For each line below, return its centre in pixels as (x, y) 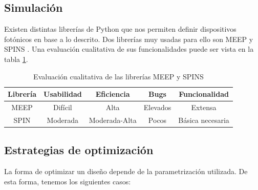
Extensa (204, 107)
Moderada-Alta (113, 120)
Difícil (62, 107)
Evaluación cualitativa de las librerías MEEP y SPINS (119, 76)
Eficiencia (113, 94)
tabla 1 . (16, 59)
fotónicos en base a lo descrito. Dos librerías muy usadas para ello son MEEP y (129, 39)
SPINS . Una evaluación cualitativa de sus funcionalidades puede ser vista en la (129, 49)
